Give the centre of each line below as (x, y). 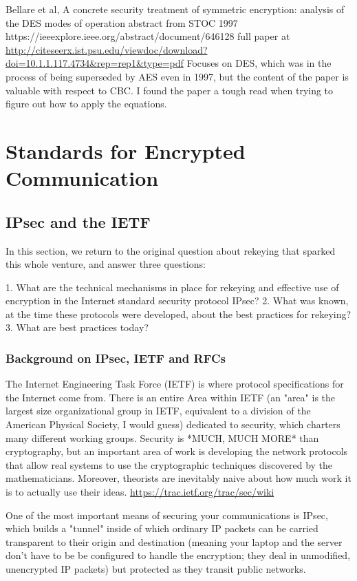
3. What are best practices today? (77, 327)
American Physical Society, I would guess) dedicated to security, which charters (173, 424)
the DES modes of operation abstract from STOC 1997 (122, 22)
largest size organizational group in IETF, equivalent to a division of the (158, 411)
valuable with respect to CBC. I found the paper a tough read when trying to (170, 90)
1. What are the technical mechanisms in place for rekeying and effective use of (172, 287)
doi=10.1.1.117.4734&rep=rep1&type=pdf (95, 63)
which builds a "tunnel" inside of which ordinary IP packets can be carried (162, 528)
